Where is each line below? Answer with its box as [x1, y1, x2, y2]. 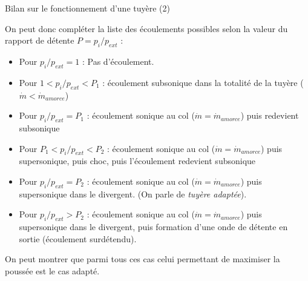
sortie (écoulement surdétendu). [19, 232, 137, 245]
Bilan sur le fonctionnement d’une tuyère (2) [5, 2, 170, 14]
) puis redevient [240, 109, 299, 122]
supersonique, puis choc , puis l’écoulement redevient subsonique [19, 154, 256, 167]
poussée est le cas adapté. [5, 264, 100, 277]
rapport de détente [5, 34, 74, 47]
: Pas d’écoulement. [82, 55, 154, 67]
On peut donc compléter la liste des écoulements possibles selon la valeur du [5, 22, 288, 35]
